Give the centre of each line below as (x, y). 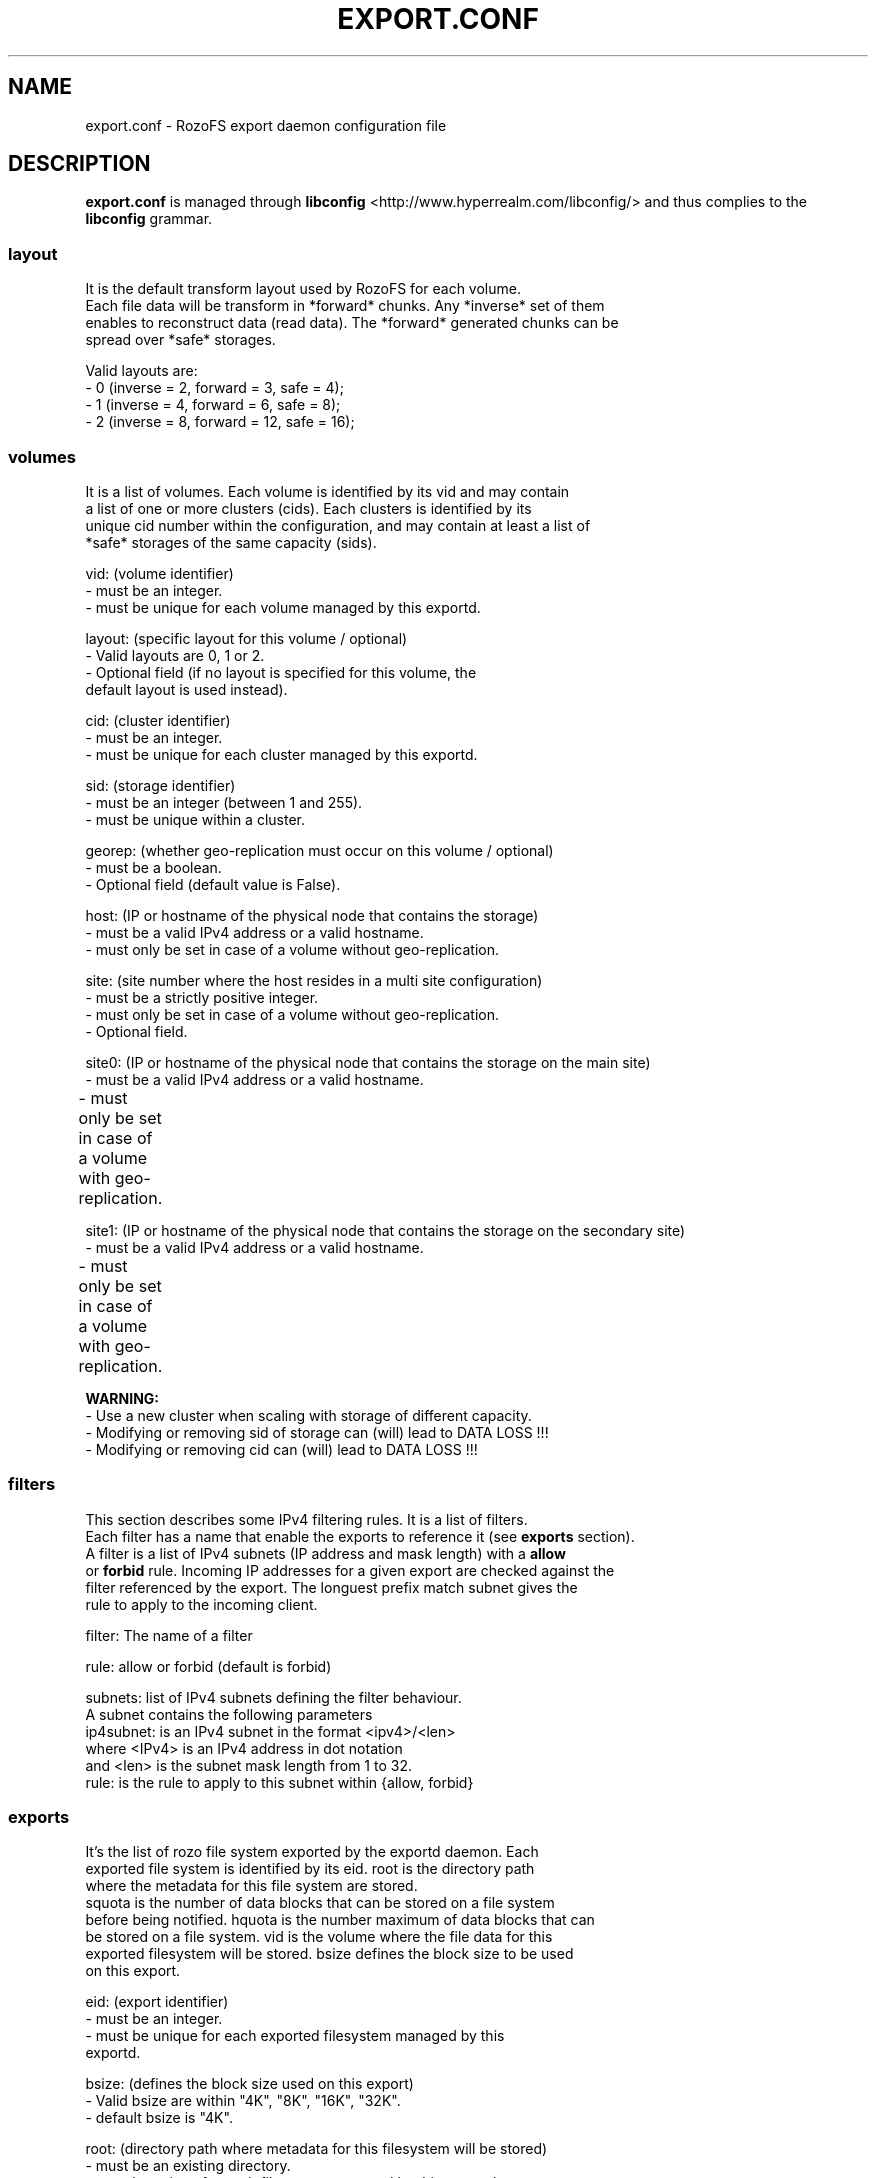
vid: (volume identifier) (159, 573)
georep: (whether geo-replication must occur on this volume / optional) (319, 850)
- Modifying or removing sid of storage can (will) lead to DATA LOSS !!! (317, 1432)
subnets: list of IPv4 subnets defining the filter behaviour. (273, 1697)
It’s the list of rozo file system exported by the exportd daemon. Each (312, 1852)
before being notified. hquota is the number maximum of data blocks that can (340, 1920)
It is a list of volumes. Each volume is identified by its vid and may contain (327, 491)
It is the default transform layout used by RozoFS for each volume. (303, 289)
